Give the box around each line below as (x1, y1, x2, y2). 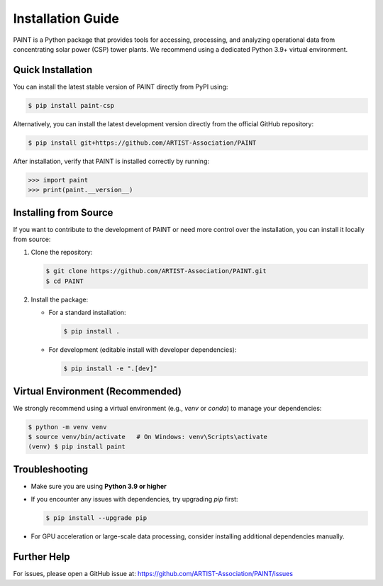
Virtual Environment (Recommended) (13, 385, 182, 397)
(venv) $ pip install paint (28, 443, 126, 450)
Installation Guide (13, 11, 120, 26)
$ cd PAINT (45, 277, 84, 285)
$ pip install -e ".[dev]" (63, 365, 157, 372)
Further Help (13, 551, 70, 563)
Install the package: (30, 295, 89, 304)
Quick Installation (13, 64, 93, 76)
